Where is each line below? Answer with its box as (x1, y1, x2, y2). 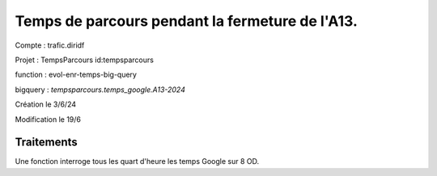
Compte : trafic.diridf (15, 40, 85, 50)
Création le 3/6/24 (15, 99, 77, 109)
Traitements (15, 136, 78, 149)
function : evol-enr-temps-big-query (15, 69, 138, 80)
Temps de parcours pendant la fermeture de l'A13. (15, 12, 358, 30)
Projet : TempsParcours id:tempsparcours (15, 55, 154, 65)
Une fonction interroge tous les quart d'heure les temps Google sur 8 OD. (15, 157, 260, 166)
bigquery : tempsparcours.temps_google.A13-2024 (15, 85, 185, 94)
